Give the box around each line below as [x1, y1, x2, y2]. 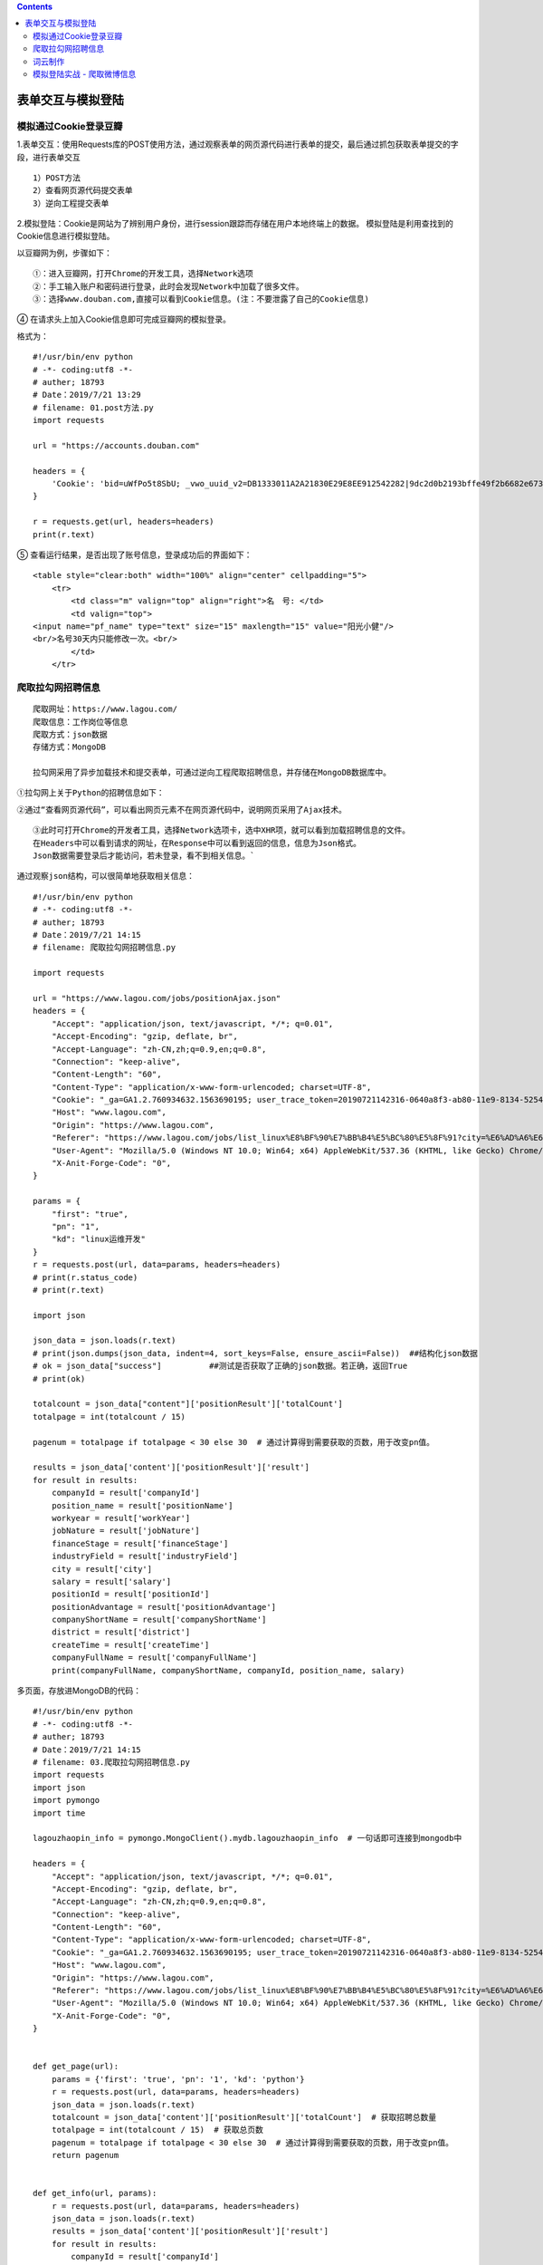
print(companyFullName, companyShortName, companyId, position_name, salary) [51, 1665, 405, 1675]
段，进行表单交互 [16, 151, 81, 162]
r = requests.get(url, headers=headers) [33, 516, 214, 527]
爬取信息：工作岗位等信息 [33, 717, 129, 727]
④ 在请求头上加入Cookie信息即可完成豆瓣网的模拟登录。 [16, 313, 231, 325]
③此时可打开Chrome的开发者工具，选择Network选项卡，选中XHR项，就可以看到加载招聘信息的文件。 [33, 825, 411, 835]
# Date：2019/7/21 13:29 [33, 390, 142, 400]
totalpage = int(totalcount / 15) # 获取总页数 [51, 2125, 264, 2135]
